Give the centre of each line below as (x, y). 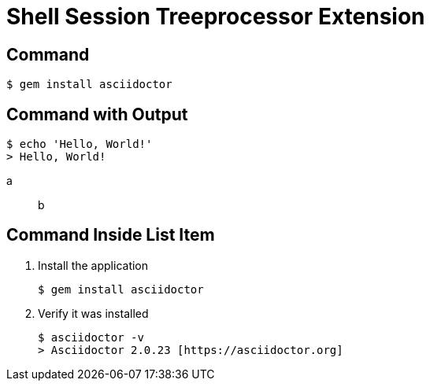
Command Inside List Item (111, 235)
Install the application (93, 265)
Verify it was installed (93, 313)
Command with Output (97, 114)
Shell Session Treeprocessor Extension (216, 17)
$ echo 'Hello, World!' (80, 144)
